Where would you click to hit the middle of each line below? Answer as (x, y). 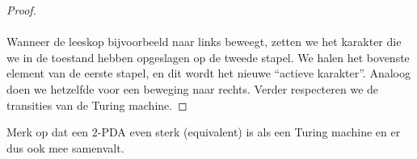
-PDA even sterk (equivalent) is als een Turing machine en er (249, 132)
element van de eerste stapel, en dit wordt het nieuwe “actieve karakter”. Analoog (208, 73)
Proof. (21, 10)
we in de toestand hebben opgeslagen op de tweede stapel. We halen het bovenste (208, 57)
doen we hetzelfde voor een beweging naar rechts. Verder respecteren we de (193, 88)
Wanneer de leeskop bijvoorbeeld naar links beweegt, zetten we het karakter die (204, 42)
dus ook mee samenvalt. (65, 147)
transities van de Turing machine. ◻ (97, 105)
